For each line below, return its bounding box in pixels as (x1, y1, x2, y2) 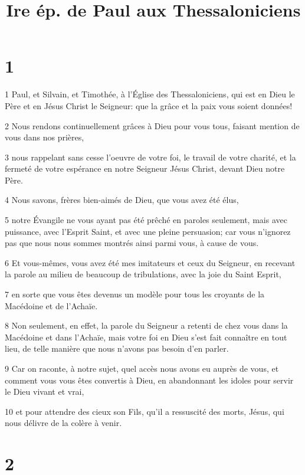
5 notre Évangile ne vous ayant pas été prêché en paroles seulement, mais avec (5, 214, 287, 226)
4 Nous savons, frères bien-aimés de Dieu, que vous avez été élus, (5, 194, 239, 206)
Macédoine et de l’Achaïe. (5, 299, 98, 312)
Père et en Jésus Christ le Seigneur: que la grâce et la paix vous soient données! (5, 99, 293, 112)
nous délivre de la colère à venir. (5, 417, 122, 429)
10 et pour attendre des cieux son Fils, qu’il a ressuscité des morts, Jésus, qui (5, 405, 284, 417)
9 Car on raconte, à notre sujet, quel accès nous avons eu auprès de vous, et (5, 362, 279, 374)
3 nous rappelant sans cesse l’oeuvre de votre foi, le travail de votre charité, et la (5, 150, 296, 163)
